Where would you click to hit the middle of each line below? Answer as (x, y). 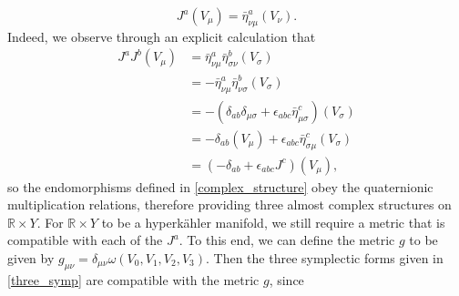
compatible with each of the (85, 240)
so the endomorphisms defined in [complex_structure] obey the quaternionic (220, 186)
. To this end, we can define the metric (287, 240)
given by (31, 258)
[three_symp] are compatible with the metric (133, 279)
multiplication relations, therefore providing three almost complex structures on (229, 204)
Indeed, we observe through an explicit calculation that (162, 36)
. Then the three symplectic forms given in (324, 258)
